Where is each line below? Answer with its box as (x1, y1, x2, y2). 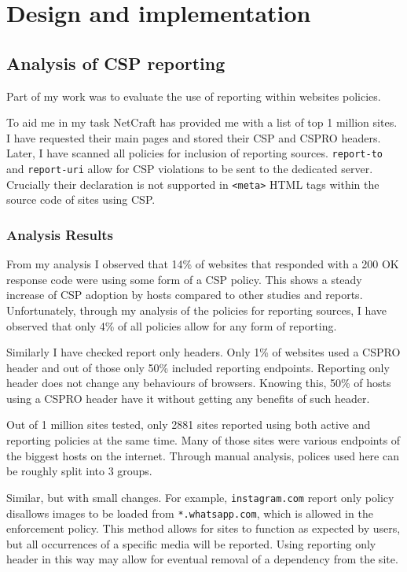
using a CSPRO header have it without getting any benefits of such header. (6, 389, 370, 406)
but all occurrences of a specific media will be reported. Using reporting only (6, 535, 376, 552)
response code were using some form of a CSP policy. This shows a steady (6, 271, 362, 287)
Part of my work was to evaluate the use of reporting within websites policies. (6, 87, 381, 104)
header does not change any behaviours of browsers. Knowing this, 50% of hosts (6, 375, 391, 391)
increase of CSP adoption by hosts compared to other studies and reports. (6, 286, 363, 303)
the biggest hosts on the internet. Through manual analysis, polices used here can (6, 447, 399, 463)
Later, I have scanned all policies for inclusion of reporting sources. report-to (6, 145, 383, 161)
